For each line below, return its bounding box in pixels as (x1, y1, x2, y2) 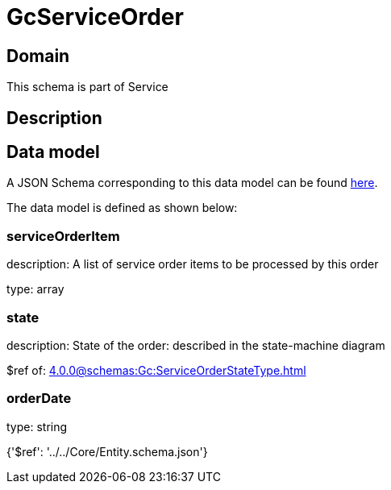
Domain (6, 45, 70, 66)
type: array (6, 282, 64, 297)
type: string (6, 419, 68, 434)
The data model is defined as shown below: (6, 201, 238, 215)
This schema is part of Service (6, 80, 168, 94)
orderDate (6, 390, 72, 407)
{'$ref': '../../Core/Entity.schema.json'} (6, 444, 208, 459)
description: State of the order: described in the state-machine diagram (6, 338, 385, 352)
